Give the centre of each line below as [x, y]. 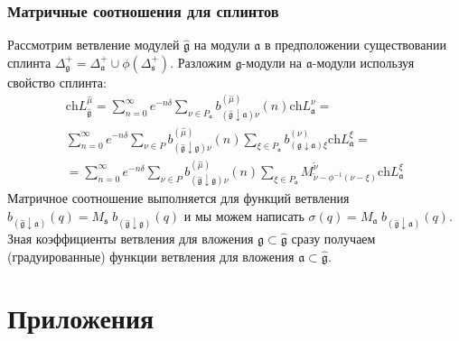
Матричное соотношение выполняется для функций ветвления [178, 198]
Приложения [81, 318]
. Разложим [201, 62]
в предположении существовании [355, 45]
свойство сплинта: [57, 82]
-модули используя [363, 62]
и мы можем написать [244, 215]
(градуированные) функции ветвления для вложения [151, 256]
